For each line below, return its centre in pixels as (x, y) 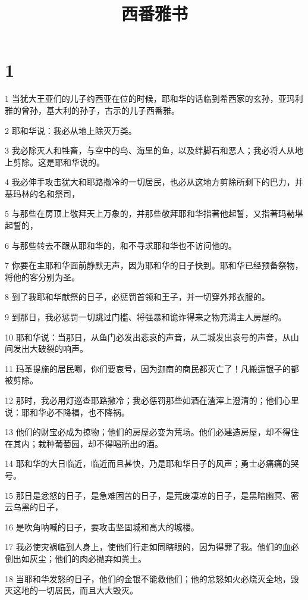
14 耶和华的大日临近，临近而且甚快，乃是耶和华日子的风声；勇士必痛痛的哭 (152, 463)
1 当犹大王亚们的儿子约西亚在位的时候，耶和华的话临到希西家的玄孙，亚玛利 (154, 99)
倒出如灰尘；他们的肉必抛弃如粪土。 (76, 558)
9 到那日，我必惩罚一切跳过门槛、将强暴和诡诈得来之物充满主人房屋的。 (146, 317)
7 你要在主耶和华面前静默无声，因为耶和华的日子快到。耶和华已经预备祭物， (154, 265)
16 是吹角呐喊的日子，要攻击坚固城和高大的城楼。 (102, 526)
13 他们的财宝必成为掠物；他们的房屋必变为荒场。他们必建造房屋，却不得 (148, 432)
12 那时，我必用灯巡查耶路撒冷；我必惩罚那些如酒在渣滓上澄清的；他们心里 (152, 400)
